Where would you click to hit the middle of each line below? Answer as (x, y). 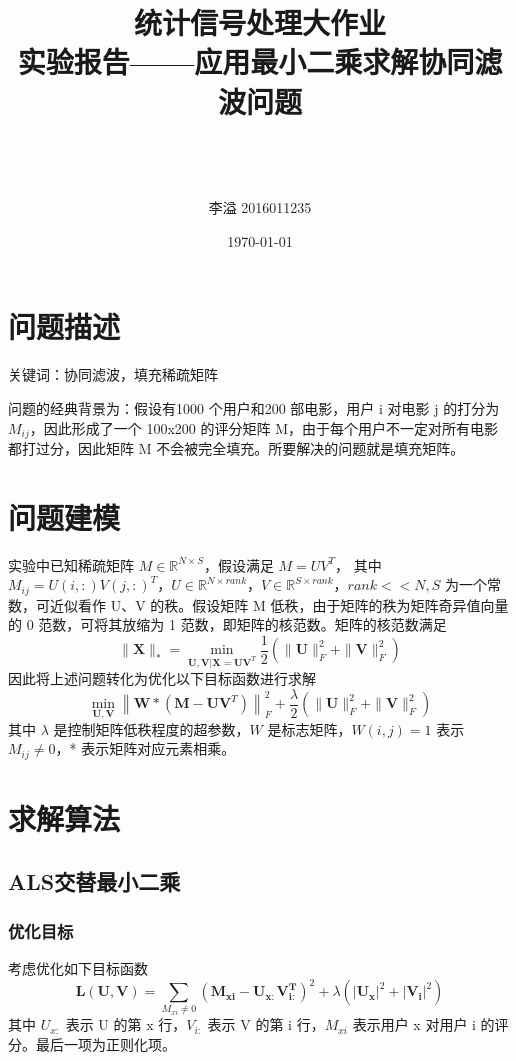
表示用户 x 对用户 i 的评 (430, 1024)
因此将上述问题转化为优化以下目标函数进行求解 (162, 678)
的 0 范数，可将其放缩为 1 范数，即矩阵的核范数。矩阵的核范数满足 (227, 624)
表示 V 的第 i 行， (266, 1024)
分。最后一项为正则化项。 (92, 1043)
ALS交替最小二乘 (94, 881)
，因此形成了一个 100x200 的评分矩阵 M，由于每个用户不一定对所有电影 (264, 427)
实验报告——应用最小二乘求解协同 (246, 61)
